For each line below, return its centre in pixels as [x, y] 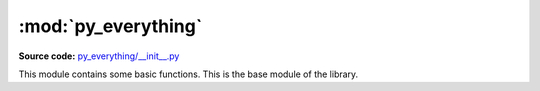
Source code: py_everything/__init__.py [99, 56]
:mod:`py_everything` [110, 26]
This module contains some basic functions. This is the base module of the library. [188, 74]
